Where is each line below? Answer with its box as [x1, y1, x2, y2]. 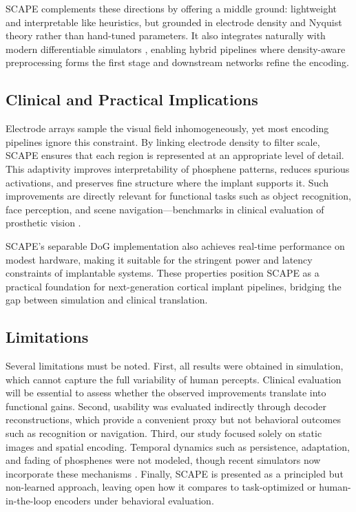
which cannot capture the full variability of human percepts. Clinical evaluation [6, 372, 342, 386]
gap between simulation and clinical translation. [6, 292, 208, 307]
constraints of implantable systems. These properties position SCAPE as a [6, 266, 320, 280]
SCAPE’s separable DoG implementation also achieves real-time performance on [6, 238, 345, 253]
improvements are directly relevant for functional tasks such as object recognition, [6, 189, 351, 203]
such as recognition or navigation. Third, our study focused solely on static [6, 426, 322, 440]
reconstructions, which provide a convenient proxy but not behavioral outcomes [6, 412, 341, 427]
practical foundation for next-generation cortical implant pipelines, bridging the [6, 279, 342, 293]
